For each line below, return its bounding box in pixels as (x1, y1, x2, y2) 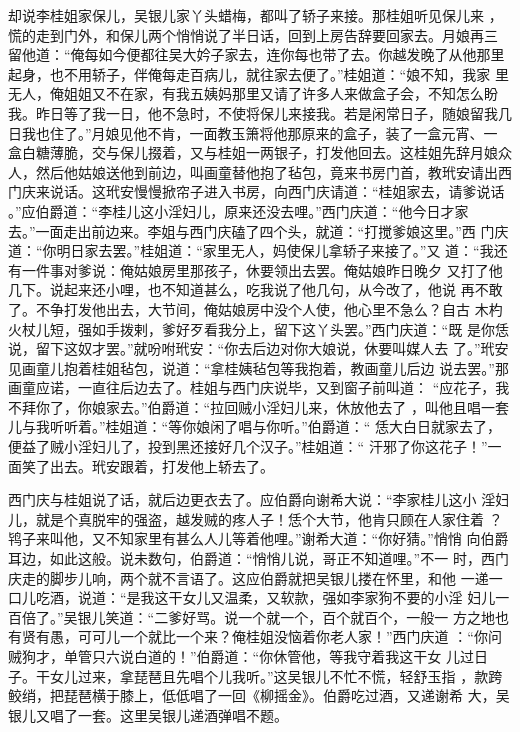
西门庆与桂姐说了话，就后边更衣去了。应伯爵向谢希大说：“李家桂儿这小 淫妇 (8, 489, 510, 510)
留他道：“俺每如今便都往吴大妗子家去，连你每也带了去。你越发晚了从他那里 (8, 44, 505, 65)
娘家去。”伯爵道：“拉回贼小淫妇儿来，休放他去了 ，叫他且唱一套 (91, 396, 509, 417)
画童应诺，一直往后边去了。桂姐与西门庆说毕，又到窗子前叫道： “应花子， (8, 377, 496, 398)
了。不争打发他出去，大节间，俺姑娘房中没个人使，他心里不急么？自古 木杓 (8, 298, 503, 319)
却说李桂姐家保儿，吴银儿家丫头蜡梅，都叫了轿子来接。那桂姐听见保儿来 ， (8, 5, 503, 25)
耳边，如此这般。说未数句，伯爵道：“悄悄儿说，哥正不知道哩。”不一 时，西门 (8, 548, 509, 569)
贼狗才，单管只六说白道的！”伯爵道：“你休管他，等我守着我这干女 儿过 (8, 646, 474, 666)
